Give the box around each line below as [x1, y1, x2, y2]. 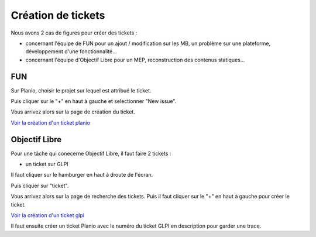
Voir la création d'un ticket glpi [11, 212, 85, 219]
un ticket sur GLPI [25, 161, 68, 168]
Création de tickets [11, 9, 105, 22]
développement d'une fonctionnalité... [25, 48, 117, 55]
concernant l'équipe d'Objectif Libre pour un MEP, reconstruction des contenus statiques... [25, 56, 245, 63]
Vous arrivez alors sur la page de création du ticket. [11, 108, 136, 115]
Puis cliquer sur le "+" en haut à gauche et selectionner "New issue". [11, 98, 177, 105]
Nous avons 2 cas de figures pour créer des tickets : [11, 29, 138, 36]
